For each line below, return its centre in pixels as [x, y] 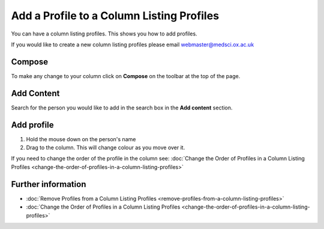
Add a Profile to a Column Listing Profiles [115, 16]
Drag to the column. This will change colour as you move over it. [106, 148]
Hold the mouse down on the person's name [81, 139]
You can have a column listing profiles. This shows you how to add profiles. [104, 34]
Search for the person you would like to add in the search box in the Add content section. [122, 108]
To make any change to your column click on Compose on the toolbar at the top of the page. [126, 76]
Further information [49, 184]
